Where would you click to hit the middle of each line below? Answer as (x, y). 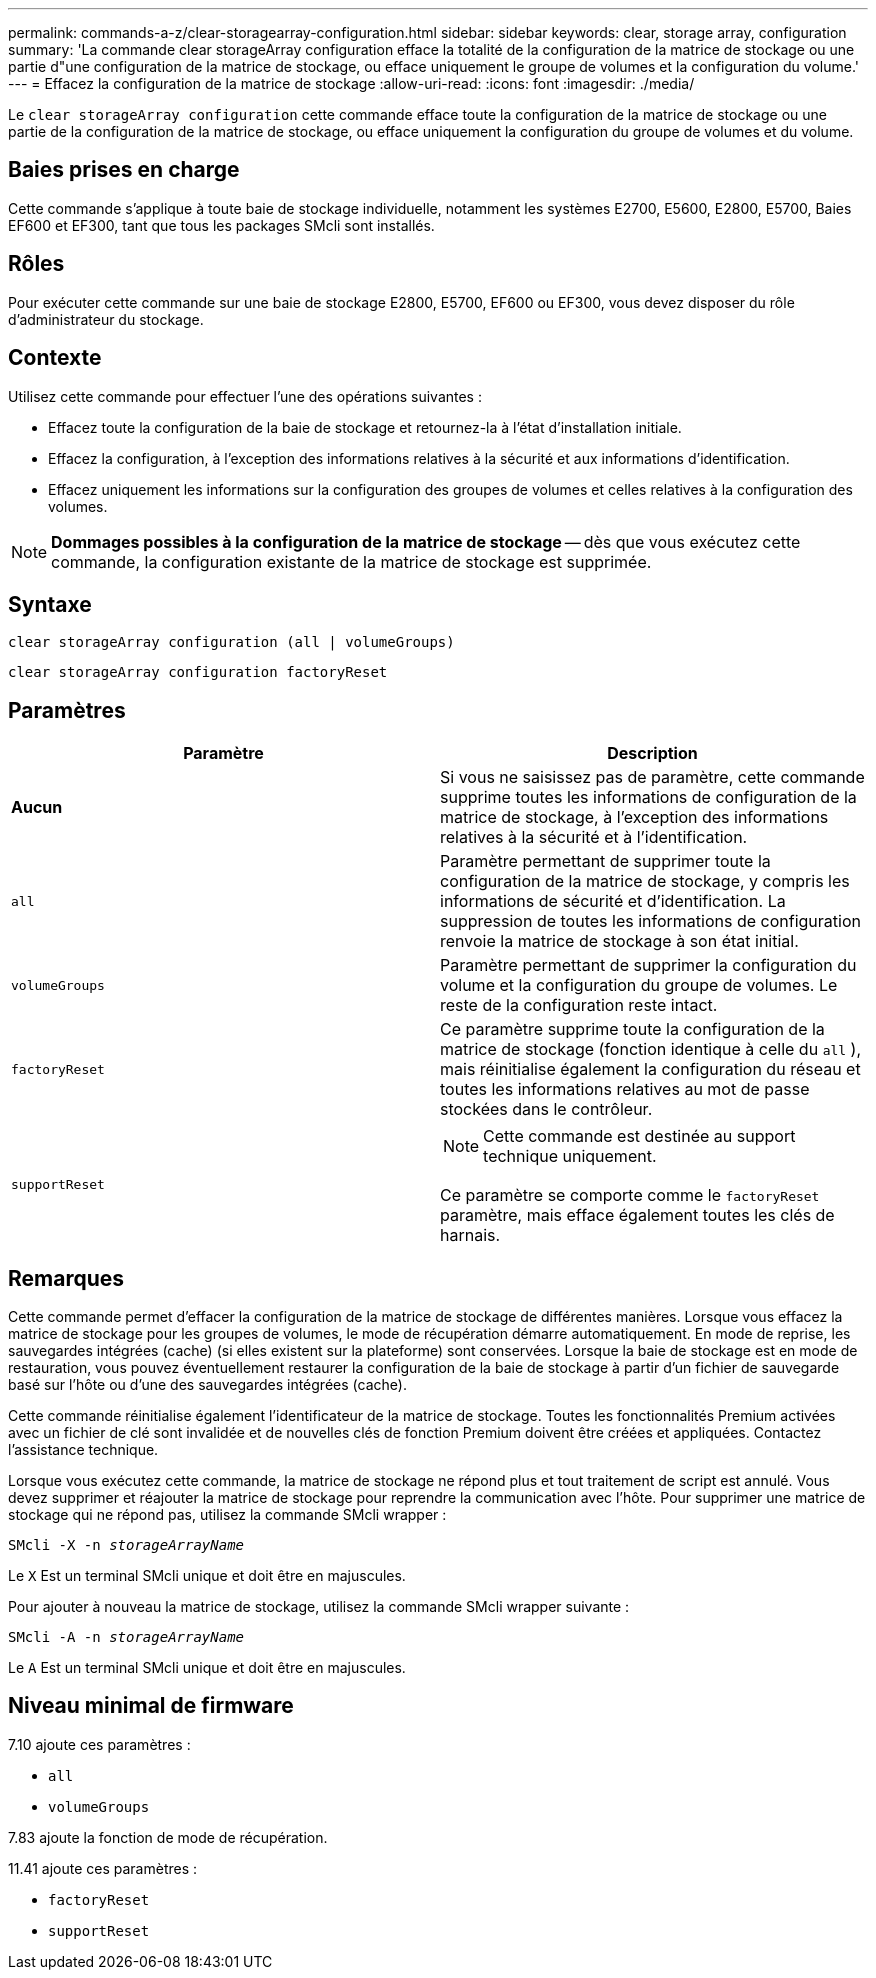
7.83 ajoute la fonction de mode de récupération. (168, 1837)
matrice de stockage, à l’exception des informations (634, 817)
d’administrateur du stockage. (106, 319)
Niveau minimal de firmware (151, 1706)
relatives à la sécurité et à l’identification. (594, 837)
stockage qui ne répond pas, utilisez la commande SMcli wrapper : (227, 1515)
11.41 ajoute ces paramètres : (103, 1868)
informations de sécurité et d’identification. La (613, 901)
